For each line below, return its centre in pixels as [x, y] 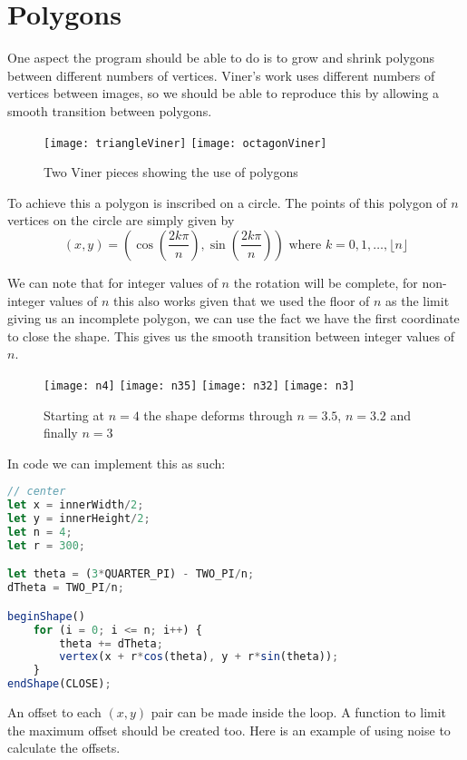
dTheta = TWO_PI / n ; [66, 588]
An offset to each [54, 712]
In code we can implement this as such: [117, 463]
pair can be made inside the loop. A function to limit [299, 712]
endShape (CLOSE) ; [59, 684]
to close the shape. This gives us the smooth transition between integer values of [231, 336]
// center [37, 492]
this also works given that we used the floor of [242, 300]
